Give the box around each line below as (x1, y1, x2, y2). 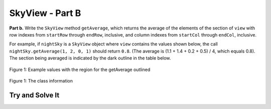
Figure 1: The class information (9, 77, 73, 83)
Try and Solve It (9, 90, 60, 99)
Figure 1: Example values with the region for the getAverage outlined (9, 66, 151, 72)
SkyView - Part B (9, 7, 81, 18)
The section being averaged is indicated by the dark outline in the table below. (9, 55, 171, 61)
